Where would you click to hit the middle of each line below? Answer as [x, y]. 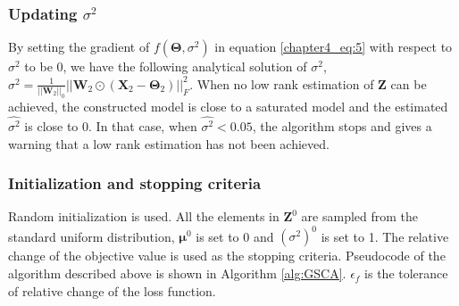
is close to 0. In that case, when [111, 125]
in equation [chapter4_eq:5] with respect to [334, 47]
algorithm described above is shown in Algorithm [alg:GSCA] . [177, 273]
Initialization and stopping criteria [135, 183]
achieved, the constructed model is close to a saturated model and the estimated [228, 107]
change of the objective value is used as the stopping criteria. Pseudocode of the [227, 256]
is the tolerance [406, 273]
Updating [43, 13]
